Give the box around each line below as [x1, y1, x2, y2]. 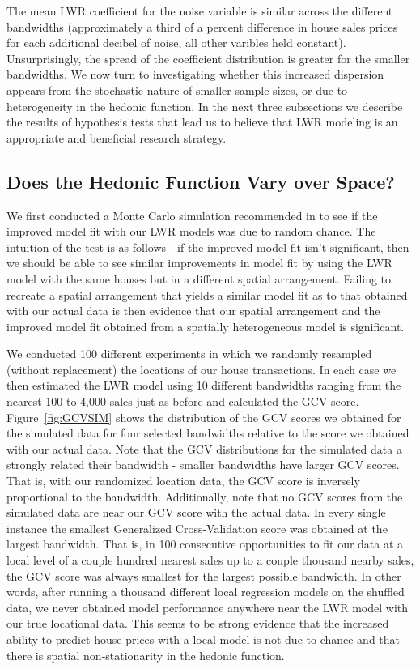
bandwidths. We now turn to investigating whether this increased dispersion [6, 66, 384, 83]
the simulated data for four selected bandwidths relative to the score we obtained [6, 424, 409, 441]
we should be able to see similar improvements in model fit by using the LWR [6, 254, 392, 271]
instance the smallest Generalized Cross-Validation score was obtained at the [6, 519, 388, 536]
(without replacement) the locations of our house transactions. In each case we [6, 360, 397, 377]
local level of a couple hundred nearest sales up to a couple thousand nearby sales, [6, 552, 414, 569]
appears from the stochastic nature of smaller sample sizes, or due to [6, 81, 348, 98]
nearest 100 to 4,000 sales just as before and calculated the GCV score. [6, 393, 359, 410]
